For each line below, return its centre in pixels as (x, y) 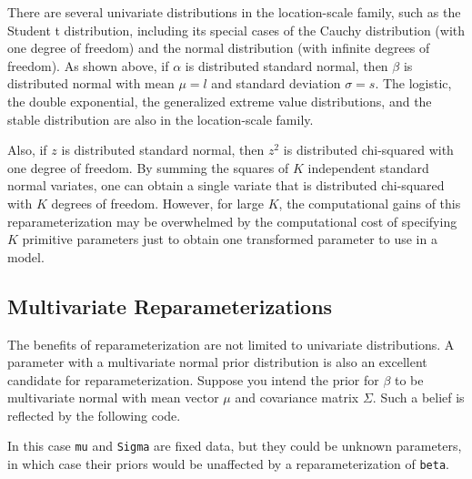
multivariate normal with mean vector (113, 397)
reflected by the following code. (94, 415)
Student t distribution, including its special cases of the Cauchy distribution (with (236, 30)
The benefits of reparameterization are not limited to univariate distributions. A (231, 344)
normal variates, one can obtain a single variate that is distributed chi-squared (226, 185)
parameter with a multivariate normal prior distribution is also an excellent (217, 362)
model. (26, 256)
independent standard (368, 167)
